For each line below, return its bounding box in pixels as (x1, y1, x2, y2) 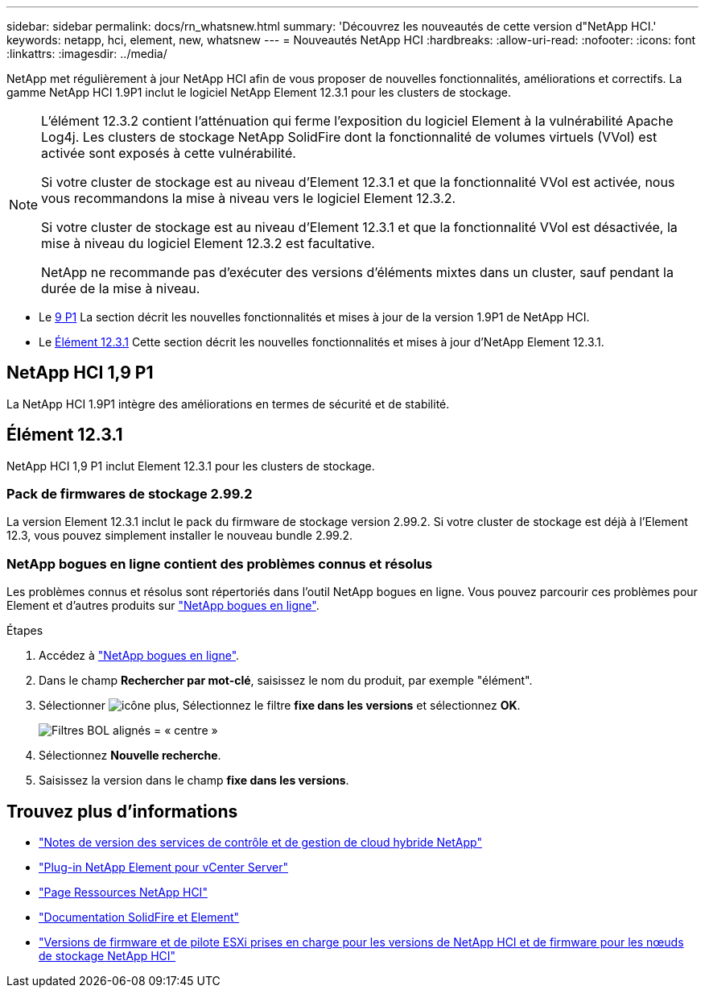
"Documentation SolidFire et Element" (39, 910, 240, 925)
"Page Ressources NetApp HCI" (39, 885, 208, 900)
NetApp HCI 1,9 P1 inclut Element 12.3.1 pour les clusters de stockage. (6, 458, 375, 473)
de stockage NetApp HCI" (39, 949, 176, 963)
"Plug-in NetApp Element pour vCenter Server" (39, 860, 288, 875)
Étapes (6, 623, 43, 638)
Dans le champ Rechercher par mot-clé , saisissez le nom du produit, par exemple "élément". (39, 673, 533, 688)
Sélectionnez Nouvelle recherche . (39, 748, 221, 763)
